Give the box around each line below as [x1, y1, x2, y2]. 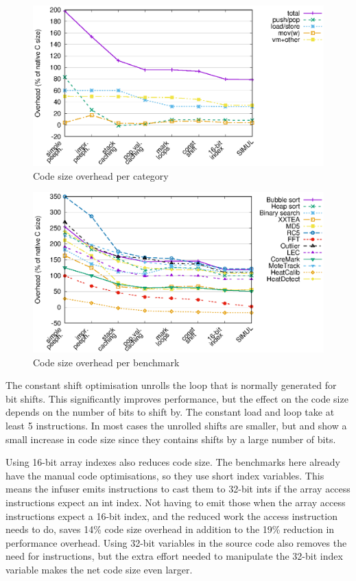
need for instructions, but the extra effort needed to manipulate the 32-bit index [5, 549, 343, 563]
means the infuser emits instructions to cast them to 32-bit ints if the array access [5, 482, 351, 496]
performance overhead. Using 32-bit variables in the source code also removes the [5, 535, 347, 549]
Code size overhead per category [33, 168, 169, 182]
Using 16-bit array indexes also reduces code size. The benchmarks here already [5, 455, 340, 469]
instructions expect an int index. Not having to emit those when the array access [5, 495, 346, 509]
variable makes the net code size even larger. [5, 562, 193, 576]
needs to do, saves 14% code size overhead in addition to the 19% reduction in [5, 522, 335, 536]
